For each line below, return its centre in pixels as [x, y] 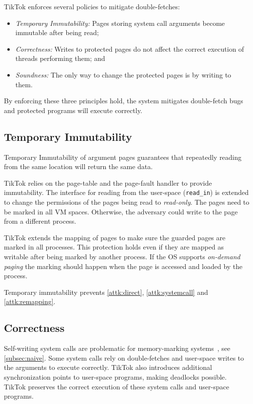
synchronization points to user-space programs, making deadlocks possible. [115, 376]
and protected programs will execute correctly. [73, 110]
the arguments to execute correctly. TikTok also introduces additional [108, 367]
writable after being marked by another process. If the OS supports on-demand [122, 256]
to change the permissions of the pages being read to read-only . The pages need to [127, 202]
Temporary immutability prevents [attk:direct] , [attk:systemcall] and [106, 292]
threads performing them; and [60, 58]
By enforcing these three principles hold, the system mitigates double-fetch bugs [124, 101]
